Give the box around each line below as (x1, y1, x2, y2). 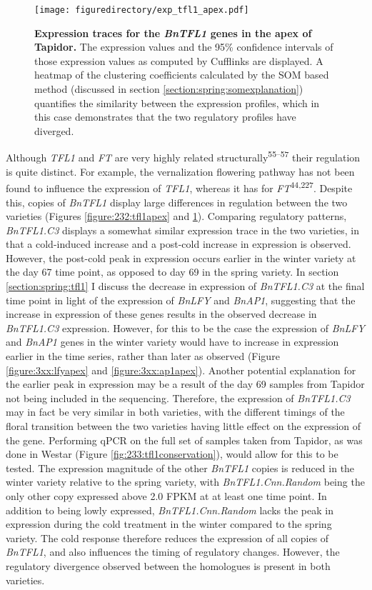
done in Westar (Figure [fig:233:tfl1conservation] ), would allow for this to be (6, 446, 338, 461)
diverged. (34, 123, 74, 138)
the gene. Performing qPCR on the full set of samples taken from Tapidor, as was (6, 432, 363, 447)
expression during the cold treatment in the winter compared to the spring (6, 516, 332, 531)
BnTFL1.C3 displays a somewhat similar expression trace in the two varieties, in (6, 222, 359, 237)
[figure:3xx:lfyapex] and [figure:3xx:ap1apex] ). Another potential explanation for (6, 362, 356, 377)
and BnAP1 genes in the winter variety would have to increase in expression (6, 334, 339, 349)
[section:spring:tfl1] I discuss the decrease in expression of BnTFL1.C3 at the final (6, 279, 365, 294)
